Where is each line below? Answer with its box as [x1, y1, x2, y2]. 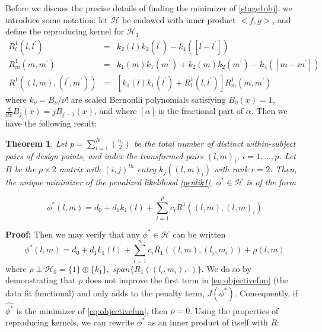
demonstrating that [5, 274, 76, 286]
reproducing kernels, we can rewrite [5, 316, 135, 328]
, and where [94, 105, 137, 117]
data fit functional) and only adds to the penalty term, [5, 286, 205, 299]
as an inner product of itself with [148, 316, 268, 328]
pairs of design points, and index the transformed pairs [5, 150, 203, 162]
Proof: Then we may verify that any [5, 227, 140, 240]
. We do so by [201, 262, 251, 274]
